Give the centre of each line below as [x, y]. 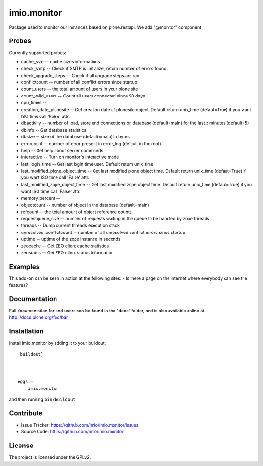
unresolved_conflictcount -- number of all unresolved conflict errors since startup [103, 232]
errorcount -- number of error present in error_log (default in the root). [92, 143]
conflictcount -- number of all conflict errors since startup [79, 82]
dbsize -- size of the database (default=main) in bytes [75, 137]
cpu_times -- [34, 103]
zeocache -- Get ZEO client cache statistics [65, 246]
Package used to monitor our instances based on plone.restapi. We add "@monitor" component [105, 27]
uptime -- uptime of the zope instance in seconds [71, 239]
